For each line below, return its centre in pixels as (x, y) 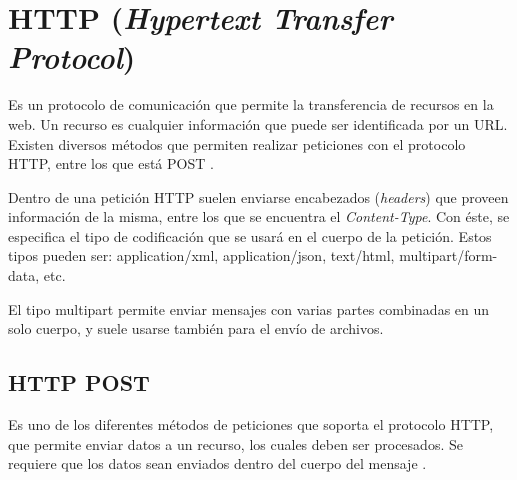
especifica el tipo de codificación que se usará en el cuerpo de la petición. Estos (250, 235)
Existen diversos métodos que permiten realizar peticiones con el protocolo (237, 143)
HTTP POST (79, 382)
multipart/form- (448, 255)
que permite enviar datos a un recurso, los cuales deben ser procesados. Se (235, 443)
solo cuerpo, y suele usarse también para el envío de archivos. (196, 328)
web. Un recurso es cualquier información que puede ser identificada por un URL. (258, 123)
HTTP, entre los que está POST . (111, 163)
